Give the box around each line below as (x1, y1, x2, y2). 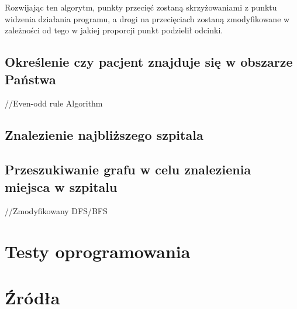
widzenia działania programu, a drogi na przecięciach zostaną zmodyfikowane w (5, 12, 290, 25)
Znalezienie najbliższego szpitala (5, 126, 203, 144)
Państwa (5, 70, 56, 88)
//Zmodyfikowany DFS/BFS (5, 205, 108, 217)
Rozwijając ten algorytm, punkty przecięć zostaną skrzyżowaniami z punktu (5, 1, 277, 13)
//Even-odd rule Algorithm (5, 97, 103, 109)
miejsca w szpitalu (5, 177, 118, 195)
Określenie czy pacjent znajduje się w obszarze (5, 53, 293, 71)
